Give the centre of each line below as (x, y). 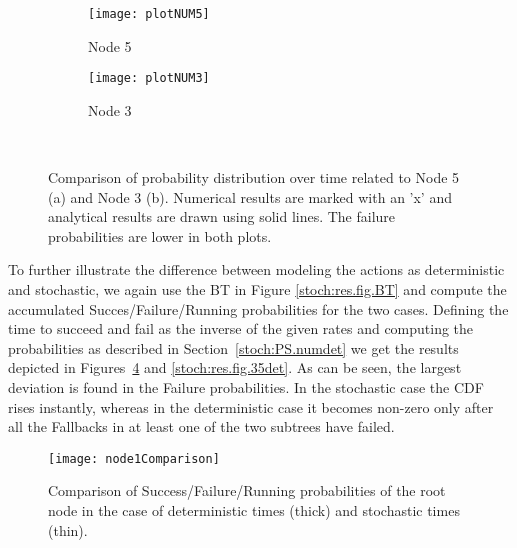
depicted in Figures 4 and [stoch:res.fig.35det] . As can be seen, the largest (235, 367)
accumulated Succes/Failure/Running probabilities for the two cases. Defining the (258, 308)
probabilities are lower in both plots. (160, 235)
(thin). (68, 529)
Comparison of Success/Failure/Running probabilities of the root (247, 490)
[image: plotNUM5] (149, 14)
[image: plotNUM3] (149, 78)
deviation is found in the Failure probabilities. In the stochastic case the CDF (246, 387)
